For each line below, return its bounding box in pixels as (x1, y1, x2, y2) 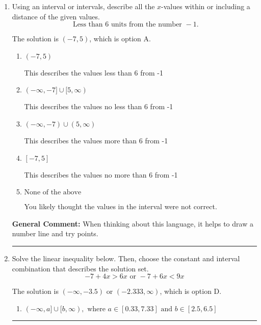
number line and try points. (12, 228, 98, 239)
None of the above (24, 189, 82, 196)
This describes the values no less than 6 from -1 (24, 101, 173, 112)
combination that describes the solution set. (12, 263, 149, 273)
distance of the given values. (12, 11, 100, 21)
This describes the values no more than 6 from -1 (24, 169, 178, 180)
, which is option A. (89, 33, 151, 44)
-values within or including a (161, 1, 250, 11)
